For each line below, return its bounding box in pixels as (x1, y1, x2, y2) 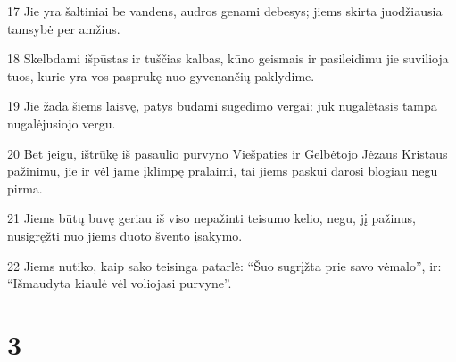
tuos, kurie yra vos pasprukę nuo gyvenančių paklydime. (7, 66, 315, 85)
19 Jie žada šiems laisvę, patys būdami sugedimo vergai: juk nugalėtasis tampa (7, 96, 437, 115)
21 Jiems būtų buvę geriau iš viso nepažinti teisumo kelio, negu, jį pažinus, (7, 209, 416, 227)
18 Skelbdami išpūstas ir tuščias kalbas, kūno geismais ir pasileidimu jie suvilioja (7, 49, 449, 68)
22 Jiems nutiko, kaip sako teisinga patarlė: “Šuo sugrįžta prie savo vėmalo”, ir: (7, 256, 442, 275)
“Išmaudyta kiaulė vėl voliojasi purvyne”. (7, 274, 232, 292)
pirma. (7, 178, 43, 197)
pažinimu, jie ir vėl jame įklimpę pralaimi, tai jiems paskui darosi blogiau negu (7, 161, 438, 180)
